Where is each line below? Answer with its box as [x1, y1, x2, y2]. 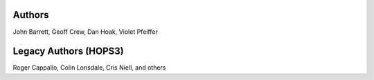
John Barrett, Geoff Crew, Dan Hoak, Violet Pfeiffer [12, 28, 159, 36]
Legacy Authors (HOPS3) [12, 46, 124, 57]
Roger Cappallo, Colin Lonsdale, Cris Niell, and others [12, 63, 166, 72]
